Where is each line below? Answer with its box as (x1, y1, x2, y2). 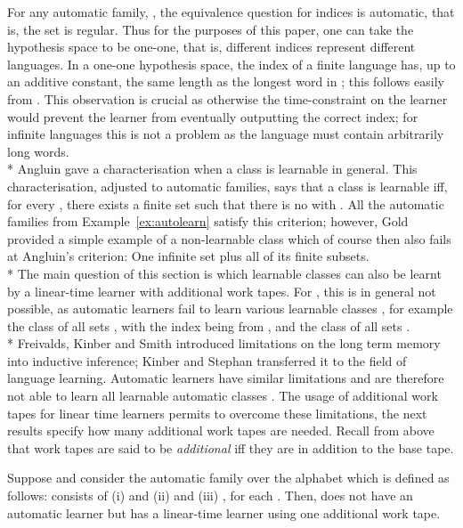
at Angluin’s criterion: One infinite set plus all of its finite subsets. (7, 247, 370, 265)
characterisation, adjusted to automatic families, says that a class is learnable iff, (7, 176, 448, 195)
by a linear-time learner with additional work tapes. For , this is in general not (7, 281, 436, 300)
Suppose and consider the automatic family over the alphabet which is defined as (7, 468, 450, 487)
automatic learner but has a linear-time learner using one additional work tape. (7, 503, 441, 522)
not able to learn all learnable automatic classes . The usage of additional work (7, 386, 438, 405)
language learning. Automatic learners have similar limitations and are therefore (7, 369, 444, 387)
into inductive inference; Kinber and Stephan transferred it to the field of (7, 351, 407, 370)
